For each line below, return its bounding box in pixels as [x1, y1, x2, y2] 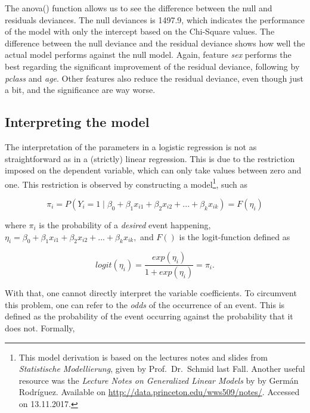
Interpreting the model [5, 113, 150, 131]
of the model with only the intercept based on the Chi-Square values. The [5, 25, 275, 38]
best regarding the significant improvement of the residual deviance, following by [5, 60, 300, 72]
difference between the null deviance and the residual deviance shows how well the [5, 36, 305, 49]
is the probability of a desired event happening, [39, 218, 211, 231]
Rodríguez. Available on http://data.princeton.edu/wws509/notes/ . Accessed [18, 386, 300, 398]
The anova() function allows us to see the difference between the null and [5, 2, 272, 14]
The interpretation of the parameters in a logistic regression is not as [5, 140, 257, 153]
